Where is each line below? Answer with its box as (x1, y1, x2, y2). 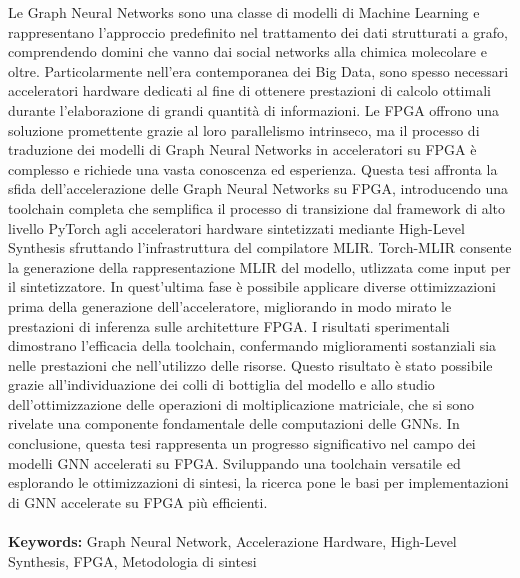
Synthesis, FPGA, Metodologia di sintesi (8, 550, 257, 571)
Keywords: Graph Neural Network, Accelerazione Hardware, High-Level (8, 531, 457, 552)
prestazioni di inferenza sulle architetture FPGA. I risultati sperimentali (8, 315, 450, 336)
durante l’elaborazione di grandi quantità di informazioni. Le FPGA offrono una (8, 99, 499, 120)
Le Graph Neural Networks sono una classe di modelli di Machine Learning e (8, 2, 480, 22)
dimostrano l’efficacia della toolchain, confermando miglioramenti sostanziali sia (8, 335, 497, 356)
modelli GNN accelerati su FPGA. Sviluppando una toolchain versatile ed (8, 452, 461, 473)
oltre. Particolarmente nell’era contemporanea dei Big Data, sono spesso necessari (8, 60, 509, 81)
